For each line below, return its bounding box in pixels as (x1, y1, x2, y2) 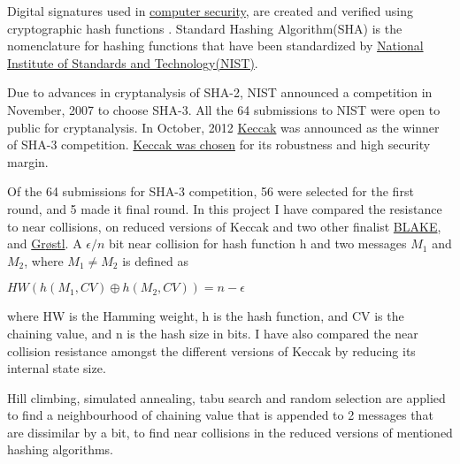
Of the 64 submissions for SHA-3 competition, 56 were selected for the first (7, 182, 414, 201)
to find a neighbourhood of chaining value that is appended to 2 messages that (7, 406, 433, 424)
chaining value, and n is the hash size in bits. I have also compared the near (7, 323, 418, 342)
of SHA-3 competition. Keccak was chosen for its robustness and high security (7, 135, 431, 154)
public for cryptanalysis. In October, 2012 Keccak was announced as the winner (7, 118, 440, 136)
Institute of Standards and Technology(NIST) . (7, 53, 258, 72)
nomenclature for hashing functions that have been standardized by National (7, 36, 424, 55)
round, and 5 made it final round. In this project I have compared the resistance (7, 199, 442, 217)
